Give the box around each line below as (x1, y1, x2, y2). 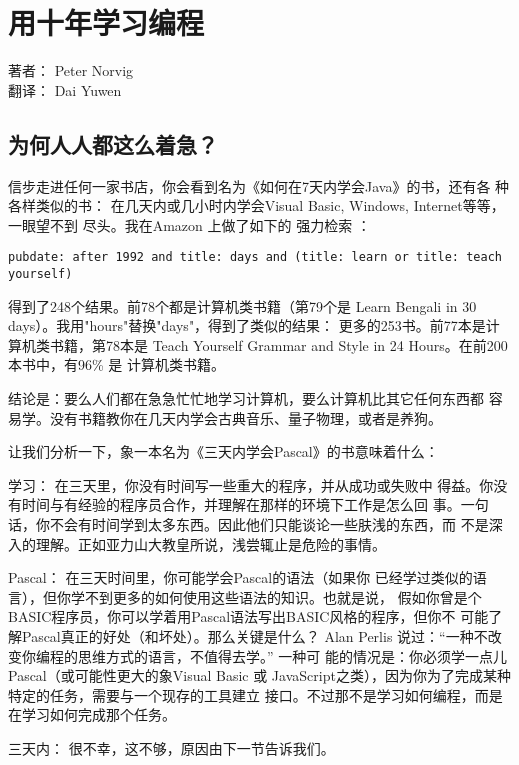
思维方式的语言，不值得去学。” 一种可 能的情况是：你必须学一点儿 (77, 645, 507, 666)
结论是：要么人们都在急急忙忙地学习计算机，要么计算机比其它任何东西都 (8, 387, 484, 408)
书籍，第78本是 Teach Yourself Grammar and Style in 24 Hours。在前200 (49, 334, 508, 355)
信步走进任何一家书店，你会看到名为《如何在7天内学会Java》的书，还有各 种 (8, 175, 510, 196)
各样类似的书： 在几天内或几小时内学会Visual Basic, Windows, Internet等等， (8, 195, 505, 216)
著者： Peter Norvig (8, 60, 134, 81)
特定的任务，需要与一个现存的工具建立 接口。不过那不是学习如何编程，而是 (8, 684, 503, 705)
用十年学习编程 (8, 2, 205, 43)
